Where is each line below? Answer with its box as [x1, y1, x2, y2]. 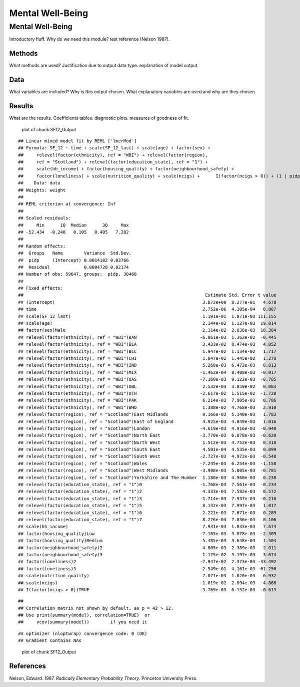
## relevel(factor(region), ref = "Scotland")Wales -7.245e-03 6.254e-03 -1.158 [18, 461, 277, 466]
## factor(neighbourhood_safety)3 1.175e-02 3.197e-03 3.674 [18, 552, 277, 557]
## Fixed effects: [18, 286, 63, 291]
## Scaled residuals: [18, 215, 71, 221]
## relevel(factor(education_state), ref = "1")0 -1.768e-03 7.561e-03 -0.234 [18, 482, 277, 488]
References [9, 662, 46, 670]
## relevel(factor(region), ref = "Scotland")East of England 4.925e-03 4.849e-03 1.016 [18, 418, 277, 424]
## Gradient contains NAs [18, 638, 82, 643]
